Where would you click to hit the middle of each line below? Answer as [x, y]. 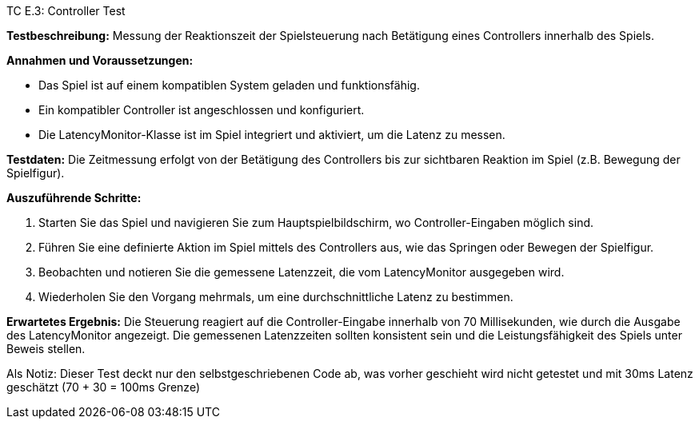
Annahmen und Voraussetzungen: [100, 60]
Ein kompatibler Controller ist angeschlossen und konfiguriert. [202, 110]
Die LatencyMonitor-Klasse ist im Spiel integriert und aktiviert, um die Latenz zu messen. [272, 135]
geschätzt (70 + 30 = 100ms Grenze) [104, 387]
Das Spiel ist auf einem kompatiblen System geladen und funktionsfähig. [229, 85]
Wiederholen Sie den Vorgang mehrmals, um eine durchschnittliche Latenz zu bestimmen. [276, 297]
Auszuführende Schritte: [74, 198]
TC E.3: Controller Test [66, 11]
